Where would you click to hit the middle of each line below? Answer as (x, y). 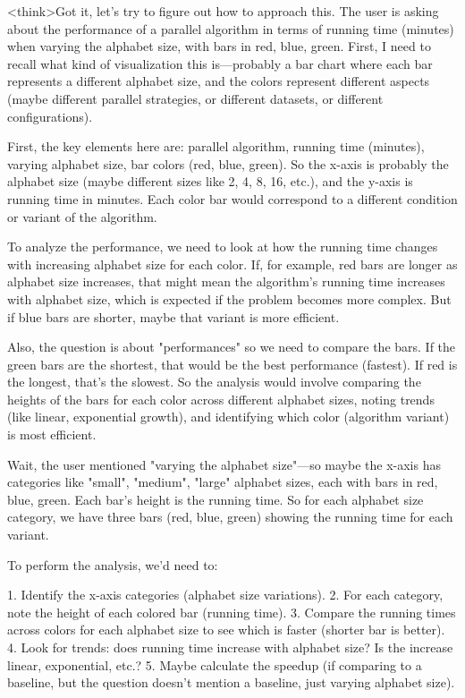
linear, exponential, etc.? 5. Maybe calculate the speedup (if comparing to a (215, 664)
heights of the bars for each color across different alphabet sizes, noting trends (221, 399)
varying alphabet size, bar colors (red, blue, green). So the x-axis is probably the (228, 163)
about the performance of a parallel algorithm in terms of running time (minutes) (231, 28)
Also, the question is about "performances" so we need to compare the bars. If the (232, 347)
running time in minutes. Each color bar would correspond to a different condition (232, 198)
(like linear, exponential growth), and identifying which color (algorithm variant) (228, 417)
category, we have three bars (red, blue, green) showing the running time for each (230, 517)
